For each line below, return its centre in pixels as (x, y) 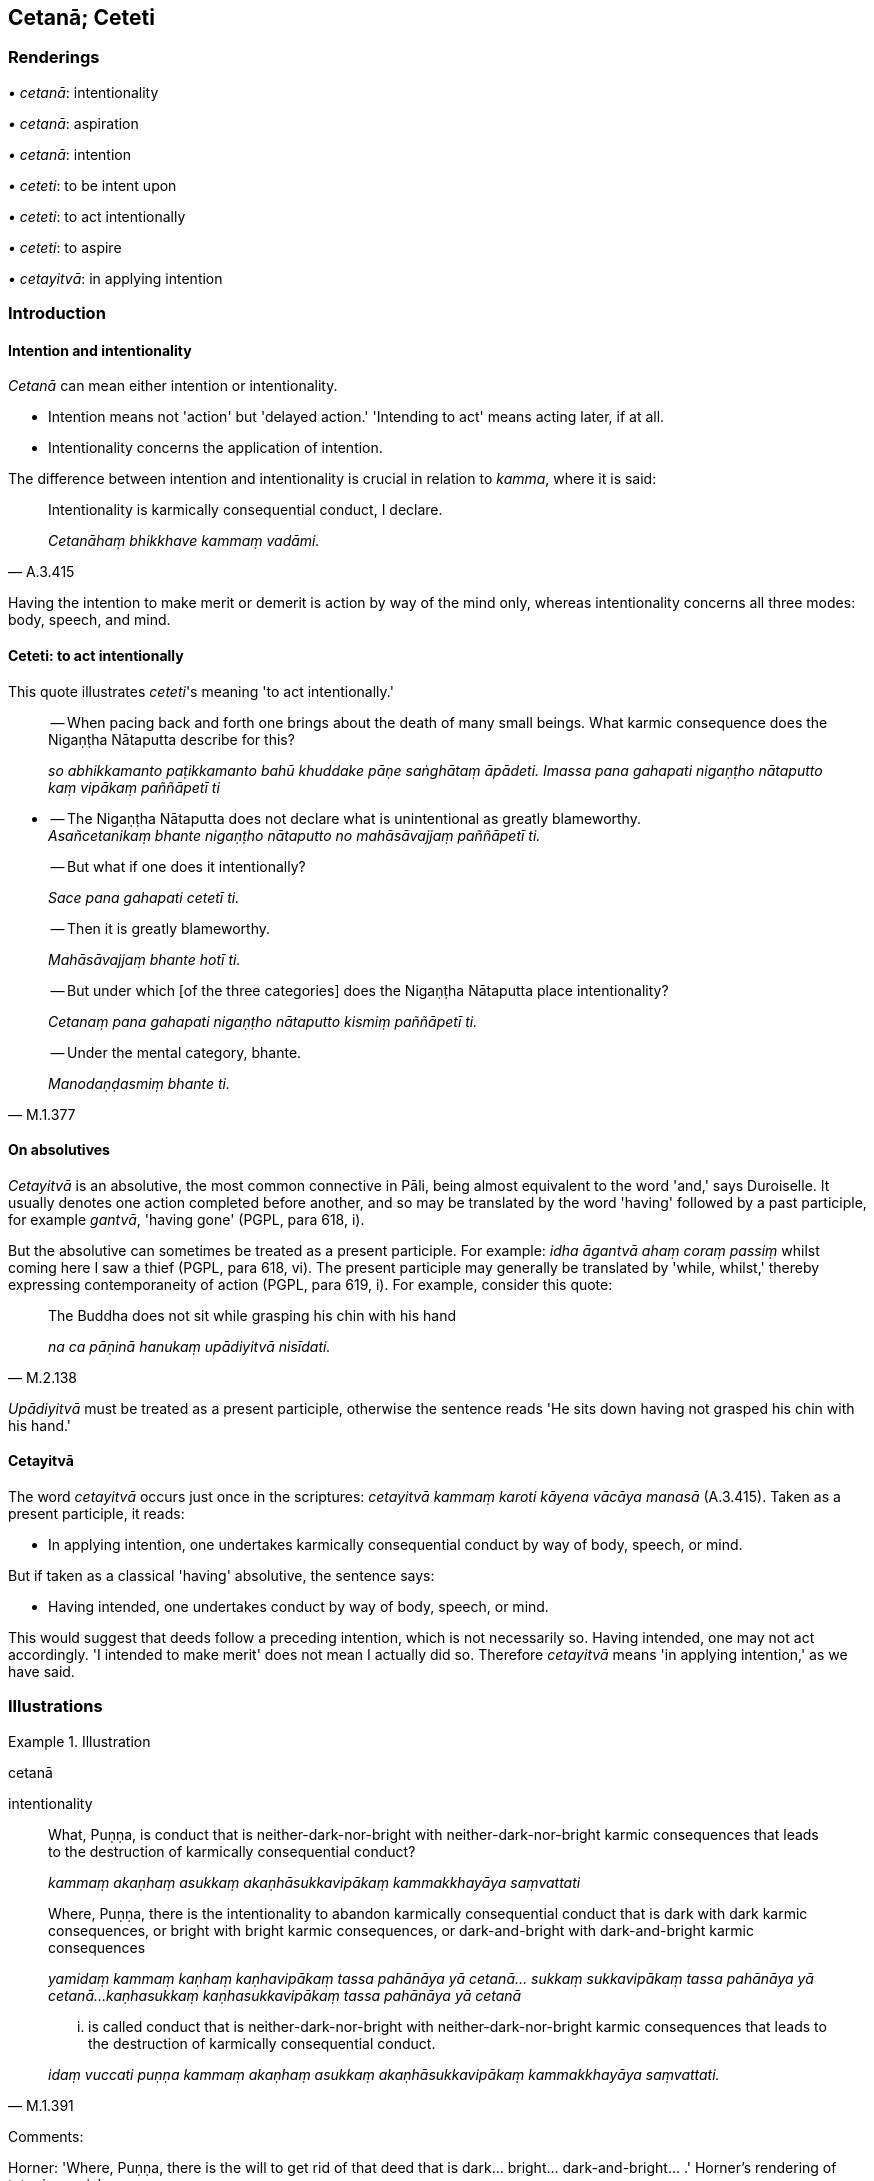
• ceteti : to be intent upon (92, 185)
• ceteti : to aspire (65, 247)
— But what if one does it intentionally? (178, 866)
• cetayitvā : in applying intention (115, 278)
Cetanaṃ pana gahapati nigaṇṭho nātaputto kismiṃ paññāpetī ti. (263, 1021)
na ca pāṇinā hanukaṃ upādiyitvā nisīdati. (189, 1346)
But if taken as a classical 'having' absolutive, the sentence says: (221, 1576)
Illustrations (55, 1706)
